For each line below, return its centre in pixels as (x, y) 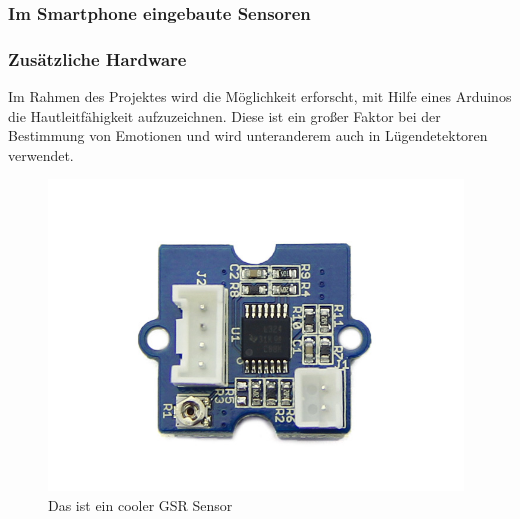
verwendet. (41, 154)
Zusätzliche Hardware (97, 58)
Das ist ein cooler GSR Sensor (140, 504)
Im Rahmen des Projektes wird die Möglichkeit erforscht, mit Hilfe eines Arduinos (260, 96)
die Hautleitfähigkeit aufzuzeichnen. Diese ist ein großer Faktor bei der (224, 115)
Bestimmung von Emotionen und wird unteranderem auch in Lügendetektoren (248, 135)
